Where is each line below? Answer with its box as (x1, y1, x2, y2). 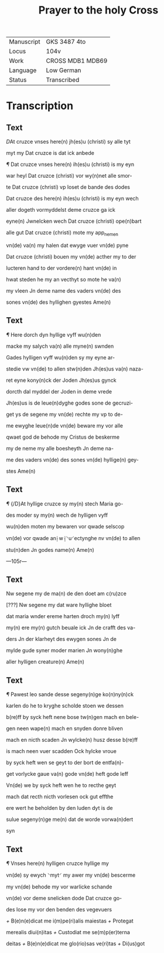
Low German (46, 66, 81, 74)
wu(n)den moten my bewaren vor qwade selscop (6, 523, 125, 530)
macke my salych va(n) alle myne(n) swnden (6, 342, 114, 350)
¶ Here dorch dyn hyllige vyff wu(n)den (6, 331, 101, 338)
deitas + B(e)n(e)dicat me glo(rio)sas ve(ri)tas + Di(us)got (6, 940, 145, 947)
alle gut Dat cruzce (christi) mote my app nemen (6, 229, 118, 238)
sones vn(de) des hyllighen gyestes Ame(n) (6, 299, 111, 306)
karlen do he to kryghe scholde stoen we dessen (6, 702, 124, 710)
